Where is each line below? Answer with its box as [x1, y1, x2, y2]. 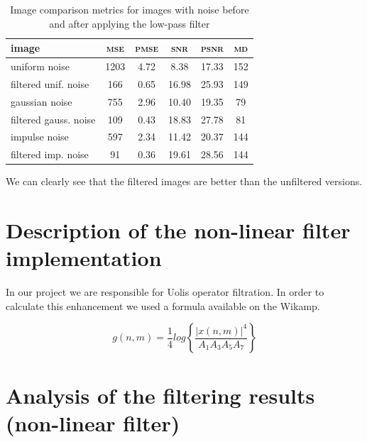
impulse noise [11, 129, 69, 144]
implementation [6, 243, 162, 272]
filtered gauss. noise [11, 111, 96, 126]
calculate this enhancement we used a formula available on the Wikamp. [6, 298, 320, 313]
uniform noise [11, 59, 70, 74]
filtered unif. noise [11, 76, 89, 91]
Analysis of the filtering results [6, 380, 315, 409]
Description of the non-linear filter [6, 216, 351, 245]
